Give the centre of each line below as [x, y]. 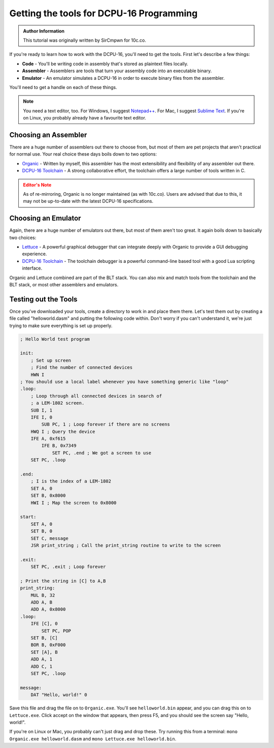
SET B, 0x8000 [48, 496]
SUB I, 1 [42, 410]
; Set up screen [51, 360]
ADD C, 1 [42, 666]
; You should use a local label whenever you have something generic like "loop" [125, 382]
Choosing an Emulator [45, 218]
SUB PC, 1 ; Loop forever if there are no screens [106, 424]
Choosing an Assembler [48, 135]
